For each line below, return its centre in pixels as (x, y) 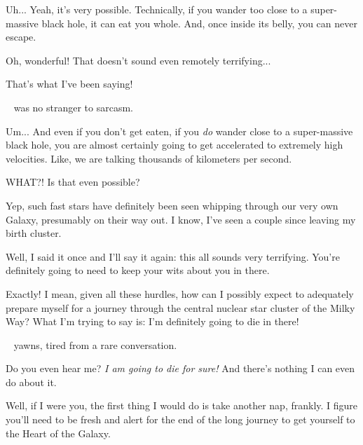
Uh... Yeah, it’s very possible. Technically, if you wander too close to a (157, 9)
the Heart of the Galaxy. (58, 433)
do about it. (31, 382)
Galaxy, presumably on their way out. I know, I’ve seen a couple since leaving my (181, 219)
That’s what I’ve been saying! (69, 84)
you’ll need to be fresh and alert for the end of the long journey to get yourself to (180, 419)
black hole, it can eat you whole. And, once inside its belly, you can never (199, 23)
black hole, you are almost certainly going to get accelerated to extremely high (174, 145)
